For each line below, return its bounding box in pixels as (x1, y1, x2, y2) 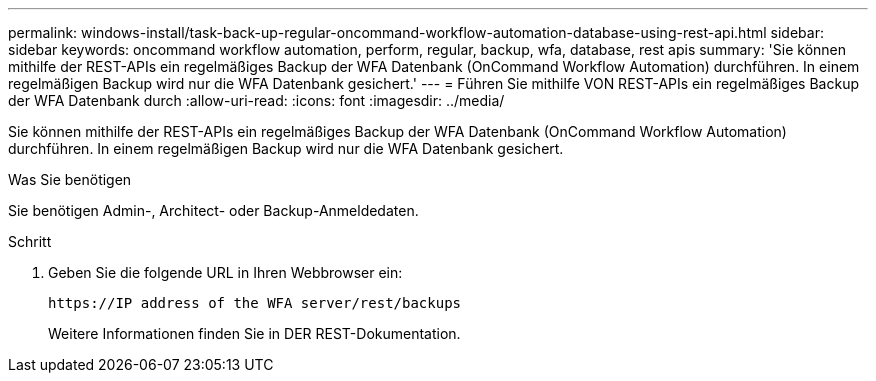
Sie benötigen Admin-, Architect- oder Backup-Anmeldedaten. (8, 202, 419, 219)
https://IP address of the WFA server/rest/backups (48, 295, 462, 311)
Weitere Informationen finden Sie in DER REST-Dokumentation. (48, 325, 461, 342)
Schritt (8, 233, 52, 250)
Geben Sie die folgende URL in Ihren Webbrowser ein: (48, 264, 403, 281)
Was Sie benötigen (8, 171, 132, 188)
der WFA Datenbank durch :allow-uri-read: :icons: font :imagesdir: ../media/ (8, 92, 505, 109)
